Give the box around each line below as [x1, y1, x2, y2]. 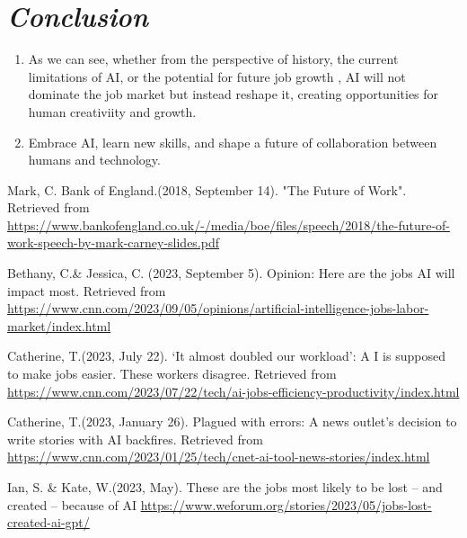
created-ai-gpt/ [7, 513, 90, 532]
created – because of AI [7, 495, 137, 514]
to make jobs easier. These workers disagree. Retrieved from [7, 364, 337, 383]
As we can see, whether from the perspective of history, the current [28, 49, 399, 68]
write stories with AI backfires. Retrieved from [7, 429, 263, 448]
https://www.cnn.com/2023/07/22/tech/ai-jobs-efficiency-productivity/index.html [7, 381, 460, 400]
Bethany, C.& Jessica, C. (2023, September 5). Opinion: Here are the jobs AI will [7, 264, 455, 282]
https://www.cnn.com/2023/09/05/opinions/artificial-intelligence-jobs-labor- [7, 299, 429, 318]
